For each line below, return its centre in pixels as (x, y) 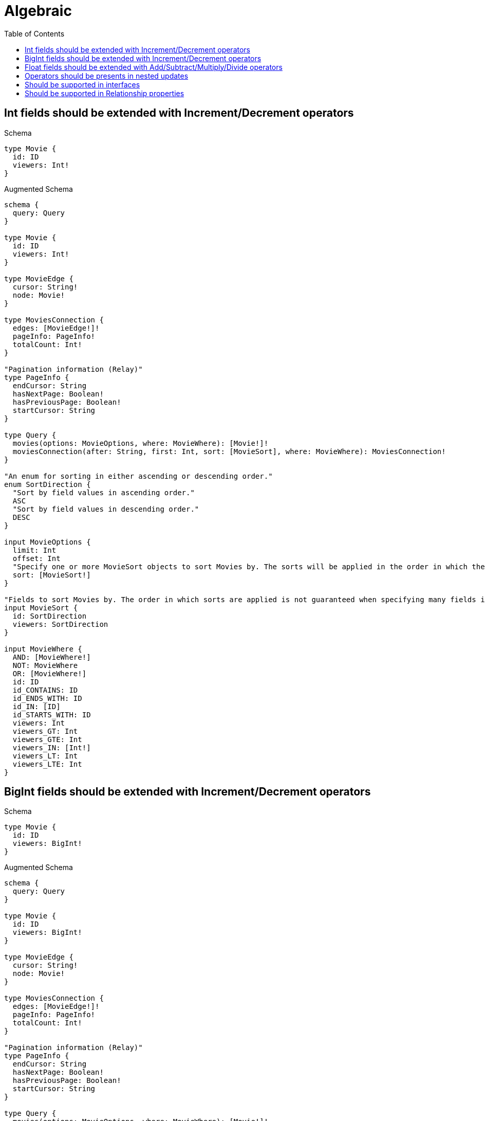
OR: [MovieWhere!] (50, 673)
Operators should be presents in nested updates (107, 76)
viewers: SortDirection (60, 624)
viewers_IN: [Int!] (52, 747)
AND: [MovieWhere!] (52, 657)
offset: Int (36, 558)
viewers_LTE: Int (47, 764)
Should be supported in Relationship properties (105, 93)
